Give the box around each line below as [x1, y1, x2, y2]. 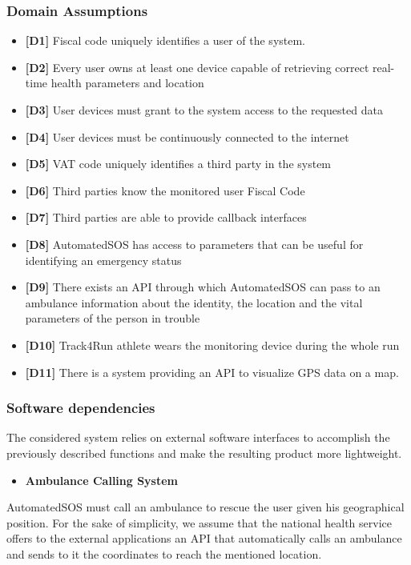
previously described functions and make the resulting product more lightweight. [6, 444, 402, 461]
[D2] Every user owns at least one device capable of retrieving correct [25, 58, 369, 75]
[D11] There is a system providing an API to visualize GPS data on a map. [25, 363, 399, 380]
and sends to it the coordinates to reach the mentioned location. [6, 545, 322, 562]
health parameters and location [50, 74, 204, 91]
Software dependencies [6, 398, 155, 418]
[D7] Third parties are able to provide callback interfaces [25, 209, 307, 226]
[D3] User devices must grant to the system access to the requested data [25, 102, 383, 118]
